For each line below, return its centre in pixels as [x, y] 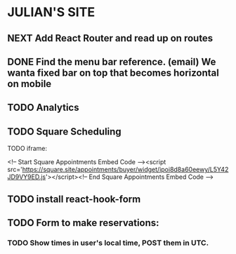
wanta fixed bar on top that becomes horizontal [113, 73]
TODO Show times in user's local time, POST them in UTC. [108, 243]
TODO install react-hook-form [74, 199]
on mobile [29, 84]
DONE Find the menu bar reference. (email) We [112, 61]
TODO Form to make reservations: [83, 223]
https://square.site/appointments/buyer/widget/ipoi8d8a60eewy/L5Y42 [125, 170]
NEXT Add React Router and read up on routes [110, 38]
